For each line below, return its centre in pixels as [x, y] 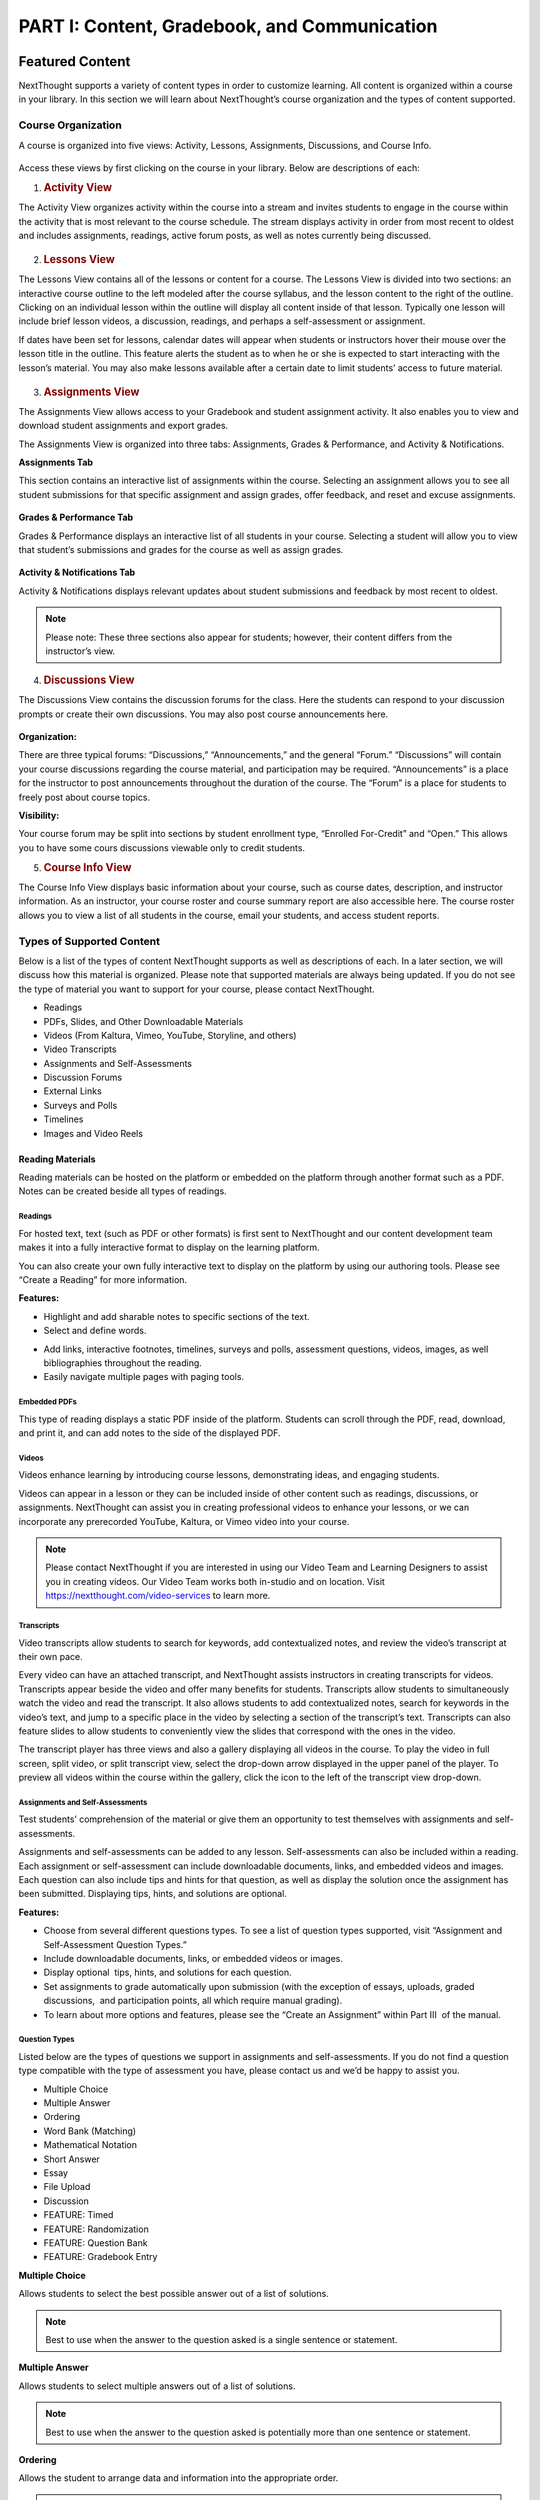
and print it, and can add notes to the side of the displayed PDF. [149, 1433]
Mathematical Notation [90, 2145]
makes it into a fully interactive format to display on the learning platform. [169, 1247]
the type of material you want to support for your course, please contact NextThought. [196, 989]
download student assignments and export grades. [123, 426]
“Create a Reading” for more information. [103, 1279]
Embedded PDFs [47, 1402]
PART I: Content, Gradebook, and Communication [228, 26]
